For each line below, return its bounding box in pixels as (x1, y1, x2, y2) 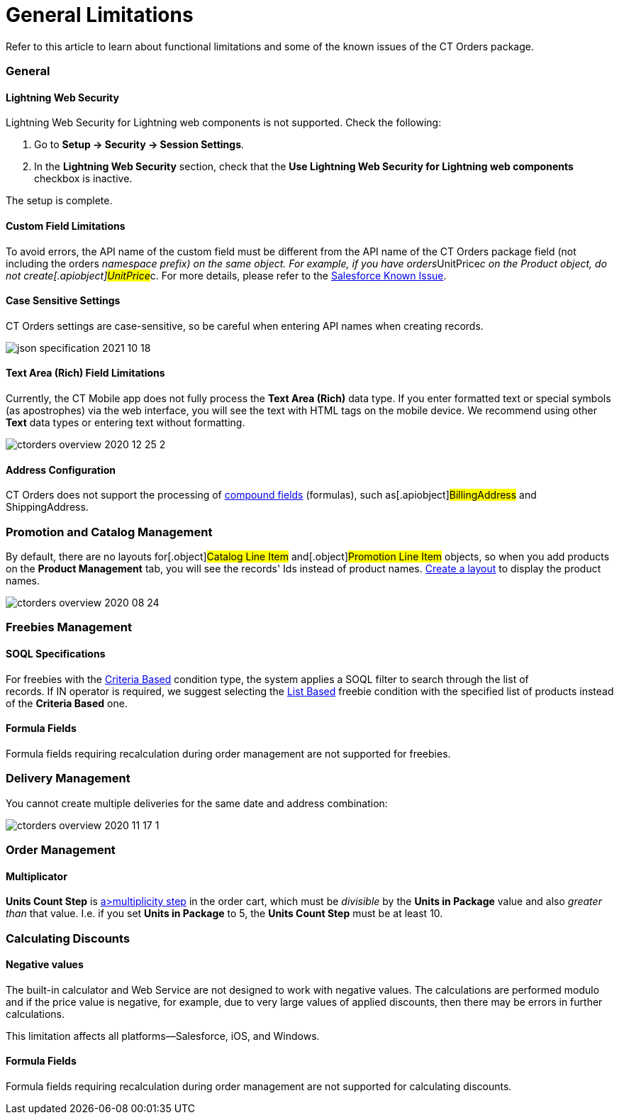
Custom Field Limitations (6, 219, 126, 232)
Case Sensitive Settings (6, 294, 121, 307)
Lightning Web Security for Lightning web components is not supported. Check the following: (6, 116, 442, 129)
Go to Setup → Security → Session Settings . (34, 138, 245, 151)
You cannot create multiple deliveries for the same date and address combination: (6, 797, 388, 809)
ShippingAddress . (6, 501, 89, 514)
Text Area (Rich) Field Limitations (6, 367, 165, 379)
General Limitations (6, 3, 194, 27)
